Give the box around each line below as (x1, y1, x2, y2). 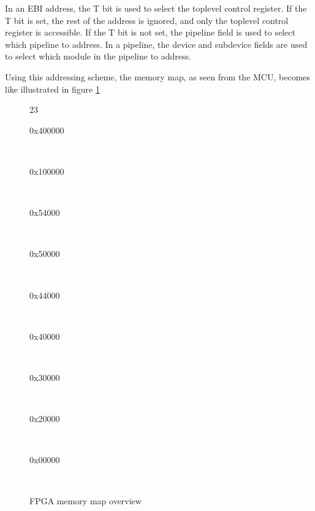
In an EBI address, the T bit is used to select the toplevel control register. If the (5, 2, 307, 14)
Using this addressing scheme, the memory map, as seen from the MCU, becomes (5, 70, 311, 83)
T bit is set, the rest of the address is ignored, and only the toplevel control (5, 13, 289, 26)
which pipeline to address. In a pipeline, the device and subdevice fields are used (5, 37, 308, 50)
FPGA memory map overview (29, 494, 142, 507)
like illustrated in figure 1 (5, 82, 100, 95)
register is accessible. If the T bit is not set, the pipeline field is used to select (5, 26, 295, 39)
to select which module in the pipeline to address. (5, 50, 191, 63)
